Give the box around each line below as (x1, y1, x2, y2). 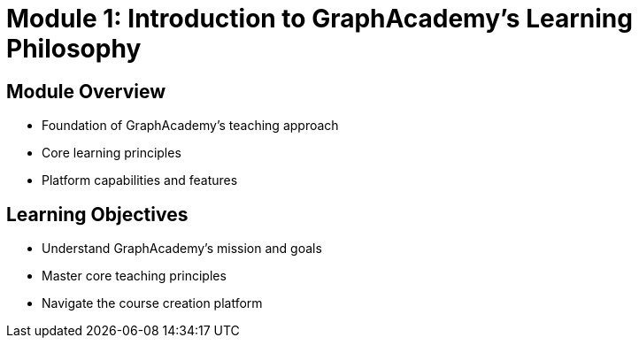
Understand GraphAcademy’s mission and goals (42, 241, 322, 257)
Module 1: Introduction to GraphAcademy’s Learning (6, 4, 633, 34)
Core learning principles (42, 145, 181, 161)
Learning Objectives (6, 203, 189, 226)
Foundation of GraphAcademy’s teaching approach (42, 118, 339, 134)
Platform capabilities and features (42, 172, 238, 188)
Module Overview (6, 80, 166, 103)
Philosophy (6, 34, 142, 64)
